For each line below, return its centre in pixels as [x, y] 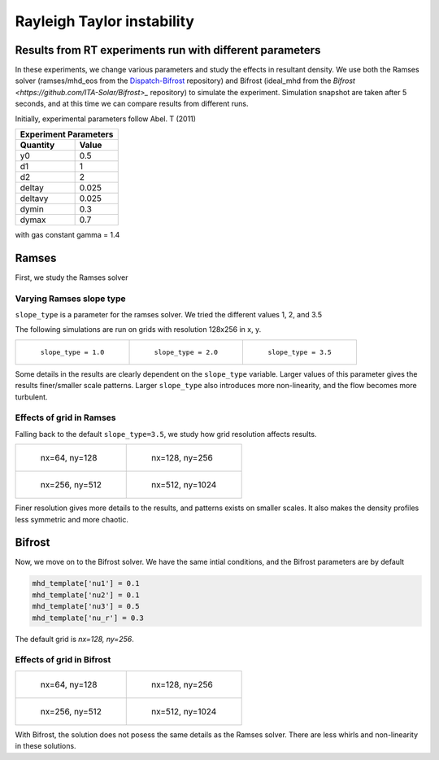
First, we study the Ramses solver [72, 277]
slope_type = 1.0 [72, 352]
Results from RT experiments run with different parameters [168, 50]
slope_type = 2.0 [186, 352]
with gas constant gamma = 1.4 [67, 235]
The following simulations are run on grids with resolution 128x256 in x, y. [138, 330]
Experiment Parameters [67, 134]
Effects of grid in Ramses [65, 417]
